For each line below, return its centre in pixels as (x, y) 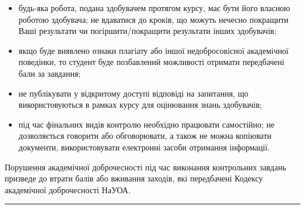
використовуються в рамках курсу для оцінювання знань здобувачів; (140, 104)
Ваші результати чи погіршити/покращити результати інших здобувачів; (148, 31)
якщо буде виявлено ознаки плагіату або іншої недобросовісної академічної (153, 50)
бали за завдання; (50, 73)
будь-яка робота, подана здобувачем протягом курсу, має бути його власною (154, 8)
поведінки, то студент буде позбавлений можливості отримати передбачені (151, 62)
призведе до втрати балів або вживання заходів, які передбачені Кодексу (134, 178)
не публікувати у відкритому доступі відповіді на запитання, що (133, 93)
